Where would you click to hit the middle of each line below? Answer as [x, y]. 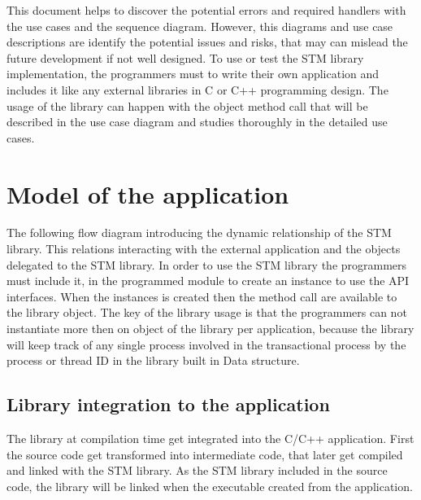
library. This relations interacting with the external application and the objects [204, 249]
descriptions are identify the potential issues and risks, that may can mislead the [207, 42]
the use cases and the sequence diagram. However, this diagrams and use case [200, 26]
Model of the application [148, 193]
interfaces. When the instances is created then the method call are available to [202, 296]
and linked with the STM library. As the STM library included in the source [197, 470]
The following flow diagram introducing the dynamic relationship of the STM [199, 232]
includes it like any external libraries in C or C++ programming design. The [197, 89]
